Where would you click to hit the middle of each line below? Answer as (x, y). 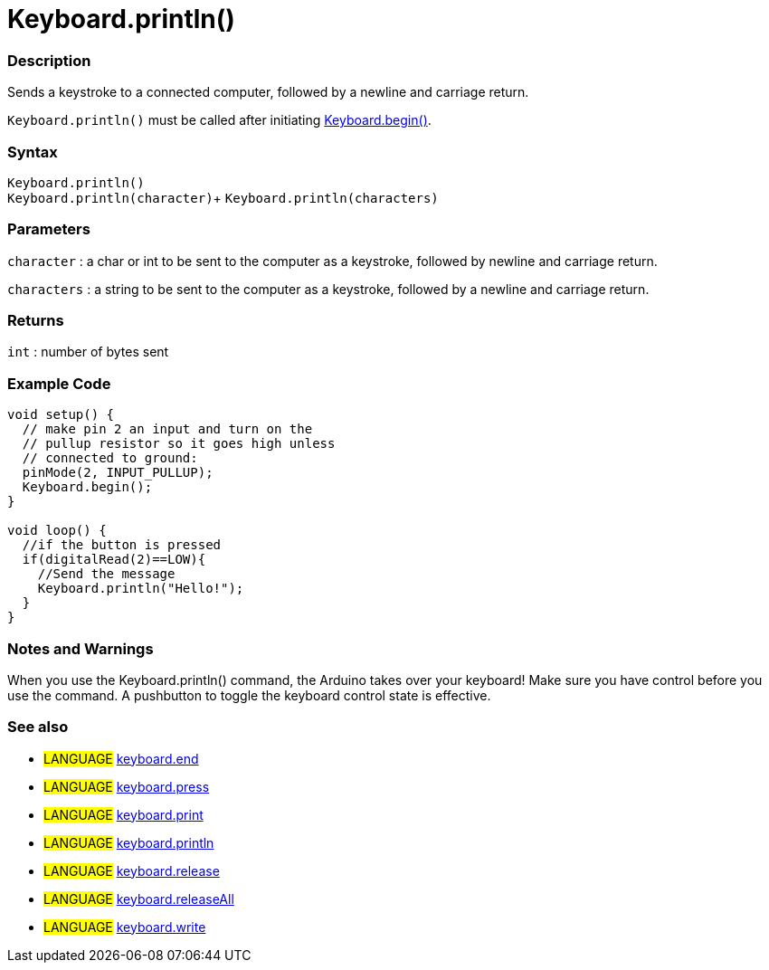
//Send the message (106, 574)
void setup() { (61, 415)
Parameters (49, 229)
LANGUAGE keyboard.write (125, 927)
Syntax (33, 152)
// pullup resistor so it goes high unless (179, 444)
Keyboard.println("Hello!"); (141, 589)
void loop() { (57, 531)
